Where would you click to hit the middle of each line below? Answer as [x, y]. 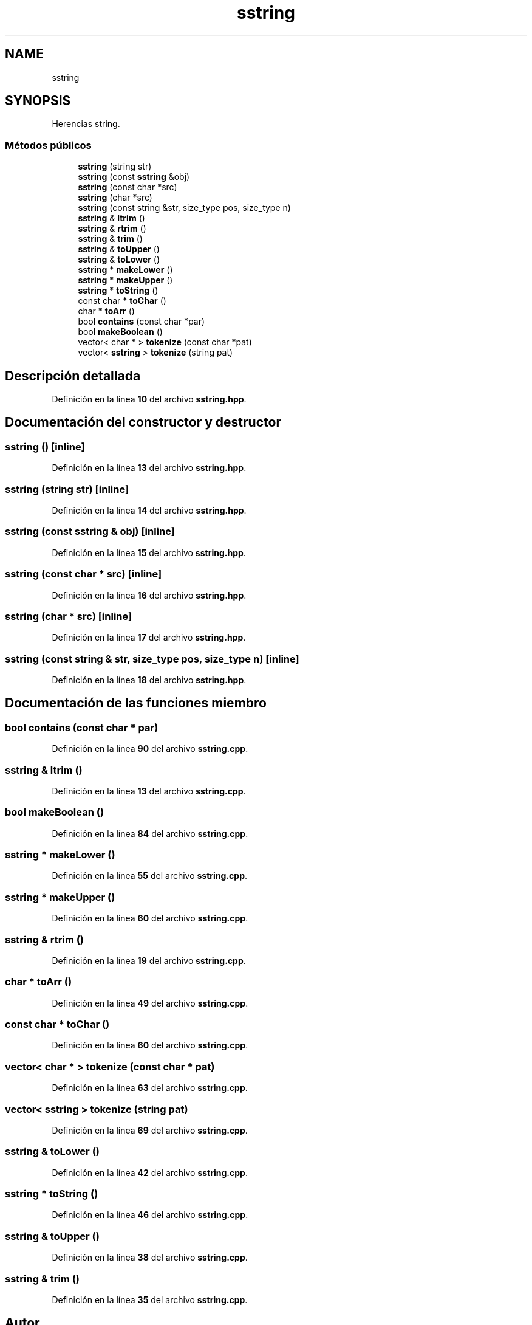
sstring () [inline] [45, 446]
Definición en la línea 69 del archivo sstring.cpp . [150, 1130]
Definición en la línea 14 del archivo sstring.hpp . [149, 510]
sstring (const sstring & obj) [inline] [90, 532]
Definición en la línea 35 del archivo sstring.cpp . [150, 1299]
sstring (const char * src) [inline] [84, 574]
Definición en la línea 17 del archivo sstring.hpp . [149, 638]
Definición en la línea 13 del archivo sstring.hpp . [149, 468]
